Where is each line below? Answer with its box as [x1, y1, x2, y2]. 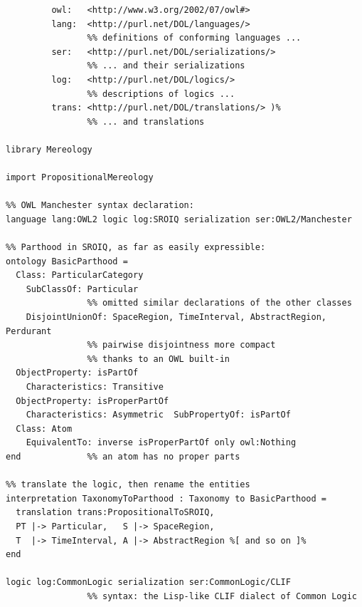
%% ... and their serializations [87, 61, 245, 71]
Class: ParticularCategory [16, 270, 144, 281]
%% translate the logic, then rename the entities [6, 479, 250, 490]
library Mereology [6, 144, 92, 155]
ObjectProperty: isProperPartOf [16, 395, 169, 406]
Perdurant [6, 326, 52, 336]
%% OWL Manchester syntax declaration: [6, 200, 194, 211]
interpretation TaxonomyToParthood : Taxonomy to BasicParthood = [6, 493, 327, 504]
